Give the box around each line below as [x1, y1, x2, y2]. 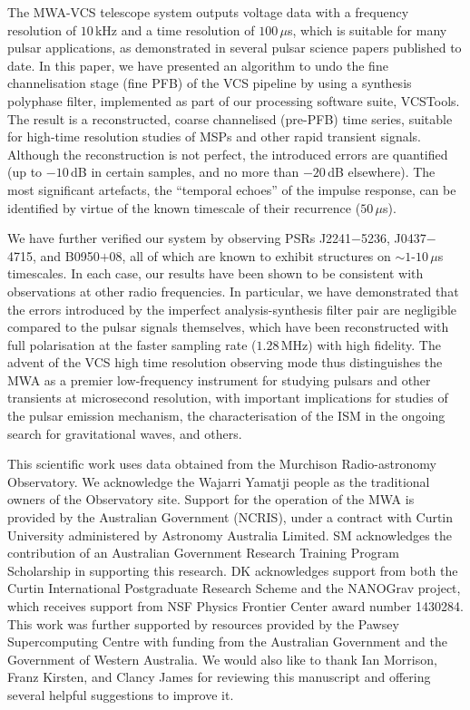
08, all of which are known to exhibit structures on [109, 246, 391, 265]
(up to [7, 162, 43, 181]
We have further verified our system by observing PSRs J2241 [7, 229, 352, 248]
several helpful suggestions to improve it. [7, 685, 234, 704]
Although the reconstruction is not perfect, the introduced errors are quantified [7, 144, 448, 163]
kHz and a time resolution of [94, 20, 255, 39]
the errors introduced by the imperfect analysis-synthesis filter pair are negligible [7, 299, 457, 318]
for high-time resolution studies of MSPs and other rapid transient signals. [7, 127, 421, 146]
